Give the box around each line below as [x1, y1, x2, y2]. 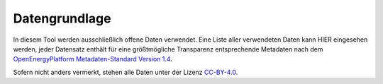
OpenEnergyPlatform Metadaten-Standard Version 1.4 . [13, 55, 173, 64]
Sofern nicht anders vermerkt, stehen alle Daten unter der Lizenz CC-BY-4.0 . [13, 68, 238, 76]
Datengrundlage [13, 11, 111, 26]
